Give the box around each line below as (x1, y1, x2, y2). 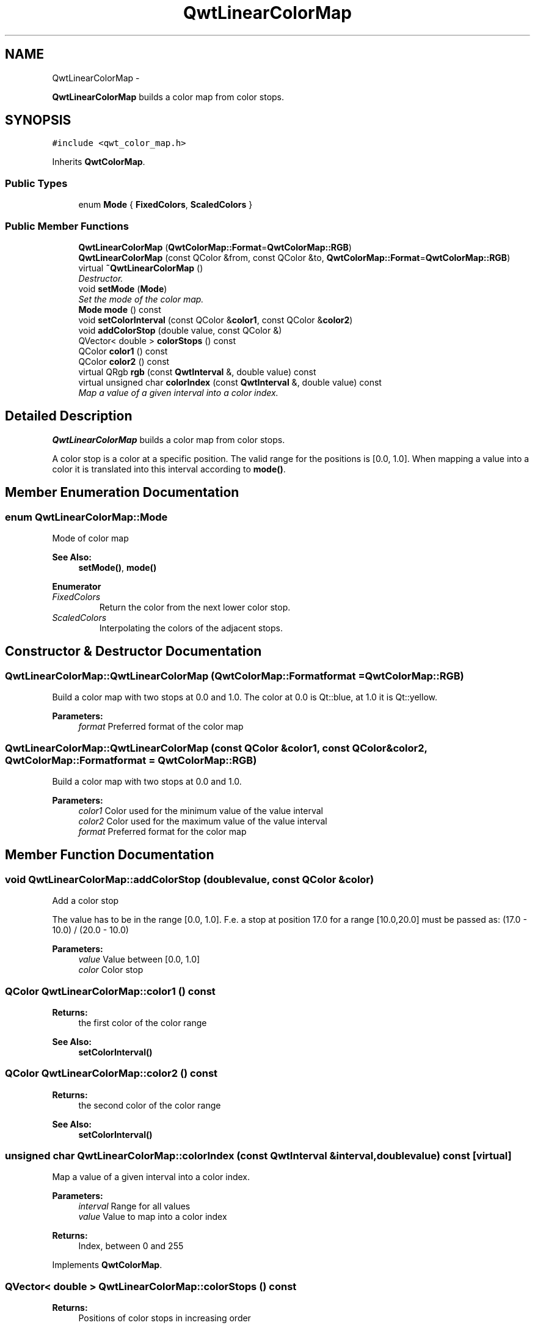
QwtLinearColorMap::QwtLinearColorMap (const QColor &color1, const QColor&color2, (5, 741, 428, 754)
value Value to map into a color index (78, 1211, 227, 1222)
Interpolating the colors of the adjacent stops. (99, 623, 283, 633)
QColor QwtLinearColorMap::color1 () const (5, 985, 216, 997)
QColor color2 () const (78, 356, 170, 367)
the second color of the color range (78, 1099, 221, 1110)
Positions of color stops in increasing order (78, 1313, 251, 1324)
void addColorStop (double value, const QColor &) (78, 325, 282, 336)
